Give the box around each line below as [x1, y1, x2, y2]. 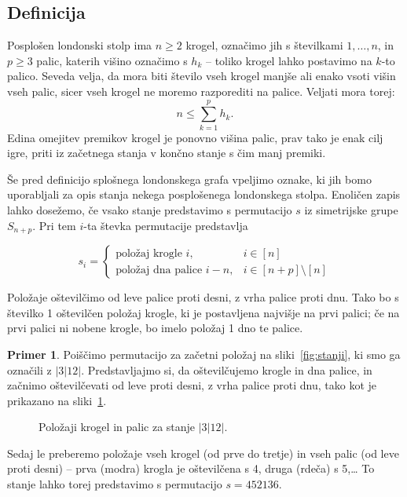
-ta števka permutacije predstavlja [83, 217, 248, 233]
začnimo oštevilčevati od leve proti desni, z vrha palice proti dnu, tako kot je [7, 377, 377, 393]
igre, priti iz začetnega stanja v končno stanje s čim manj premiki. [7, 144, 326, 161]
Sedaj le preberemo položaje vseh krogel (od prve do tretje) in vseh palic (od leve [7, 444, 399, 461]
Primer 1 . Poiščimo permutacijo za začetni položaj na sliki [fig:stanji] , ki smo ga [7, 345, 401, 362]
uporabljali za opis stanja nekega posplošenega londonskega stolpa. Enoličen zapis [7, 186, 401, 203]
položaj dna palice [115, 264, 203, 276]
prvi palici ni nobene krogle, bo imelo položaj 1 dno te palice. [7, 320, 303, 336]
